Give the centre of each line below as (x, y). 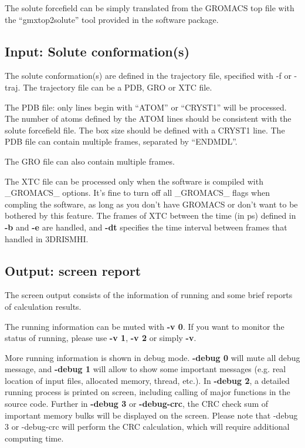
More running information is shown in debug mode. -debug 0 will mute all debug (152, 357)
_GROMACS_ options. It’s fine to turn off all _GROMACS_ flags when (137, 193)
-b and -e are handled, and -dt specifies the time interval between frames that (146, 227)
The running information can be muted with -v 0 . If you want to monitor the (145, 326)
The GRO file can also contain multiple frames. (90, 161)
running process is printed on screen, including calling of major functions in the (148, 392)
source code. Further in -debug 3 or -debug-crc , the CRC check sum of (137, 404)
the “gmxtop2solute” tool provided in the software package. (112, 19)
